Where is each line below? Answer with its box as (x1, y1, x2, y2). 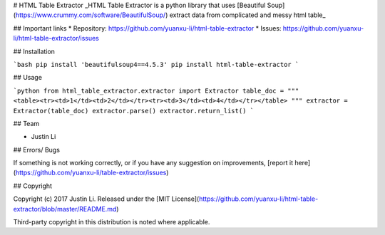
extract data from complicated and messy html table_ (169, 11, 326, 19)
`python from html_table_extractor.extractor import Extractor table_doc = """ (13, 86, 299, 95)
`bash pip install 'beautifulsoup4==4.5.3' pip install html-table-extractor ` (13, 61, 299, 68)
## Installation (13, 47, 55, 56)
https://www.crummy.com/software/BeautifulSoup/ (15, 11, 166, 19)
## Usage (13, 73, 43, 82)
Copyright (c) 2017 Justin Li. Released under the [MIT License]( (13, 194, 200, 203)
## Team (13, 119, 40, 127)
